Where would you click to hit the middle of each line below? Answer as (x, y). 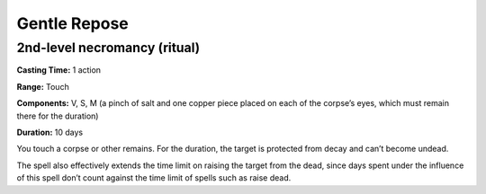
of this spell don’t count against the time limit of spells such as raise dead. (154, 178)
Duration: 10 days (50, 132)
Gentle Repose (73, 23)
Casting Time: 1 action (59, 70)
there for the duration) (58, 116)
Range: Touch (43, 86)
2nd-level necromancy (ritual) (108, 48)
